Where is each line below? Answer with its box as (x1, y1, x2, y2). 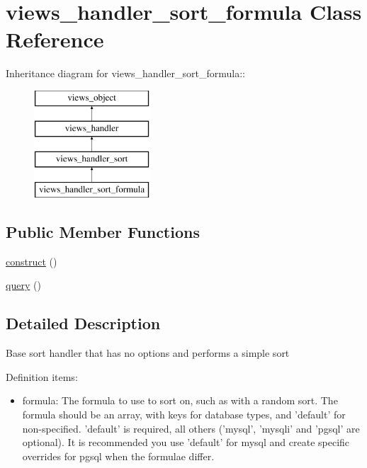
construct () (6, 253, 57, 268)
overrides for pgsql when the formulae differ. (22, 448, 215, 463)
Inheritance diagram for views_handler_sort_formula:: (6, 66, 245, 81)
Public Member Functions (6, 221, 200, 243)
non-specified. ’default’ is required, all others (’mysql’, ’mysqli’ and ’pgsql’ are (22, 421, 360, 435)
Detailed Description (6, 312, 161, 334)
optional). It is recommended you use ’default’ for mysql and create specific (22, 435, 350, 450)
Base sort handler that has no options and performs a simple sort (6, 346, 290, 360)
